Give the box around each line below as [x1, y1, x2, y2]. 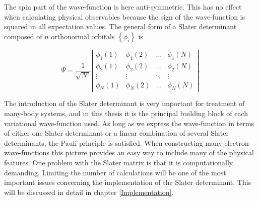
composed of [4, 31, 42, 41]
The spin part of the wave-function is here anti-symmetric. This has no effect [4, 2, 242, 12]
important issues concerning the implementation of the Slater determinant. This [4, 177, 251, 187]
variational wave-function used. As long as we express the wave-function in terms [4, 118, 254, 128]
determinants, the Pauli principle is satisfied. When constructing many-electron [4, 137, 249, 148]
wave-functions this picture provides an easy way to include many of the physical [4, 147, 254, 158]
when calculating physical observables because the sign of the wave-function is [4, 11, 245, 22]
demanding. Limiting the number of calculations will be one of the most [4, 167, 226, 177]
